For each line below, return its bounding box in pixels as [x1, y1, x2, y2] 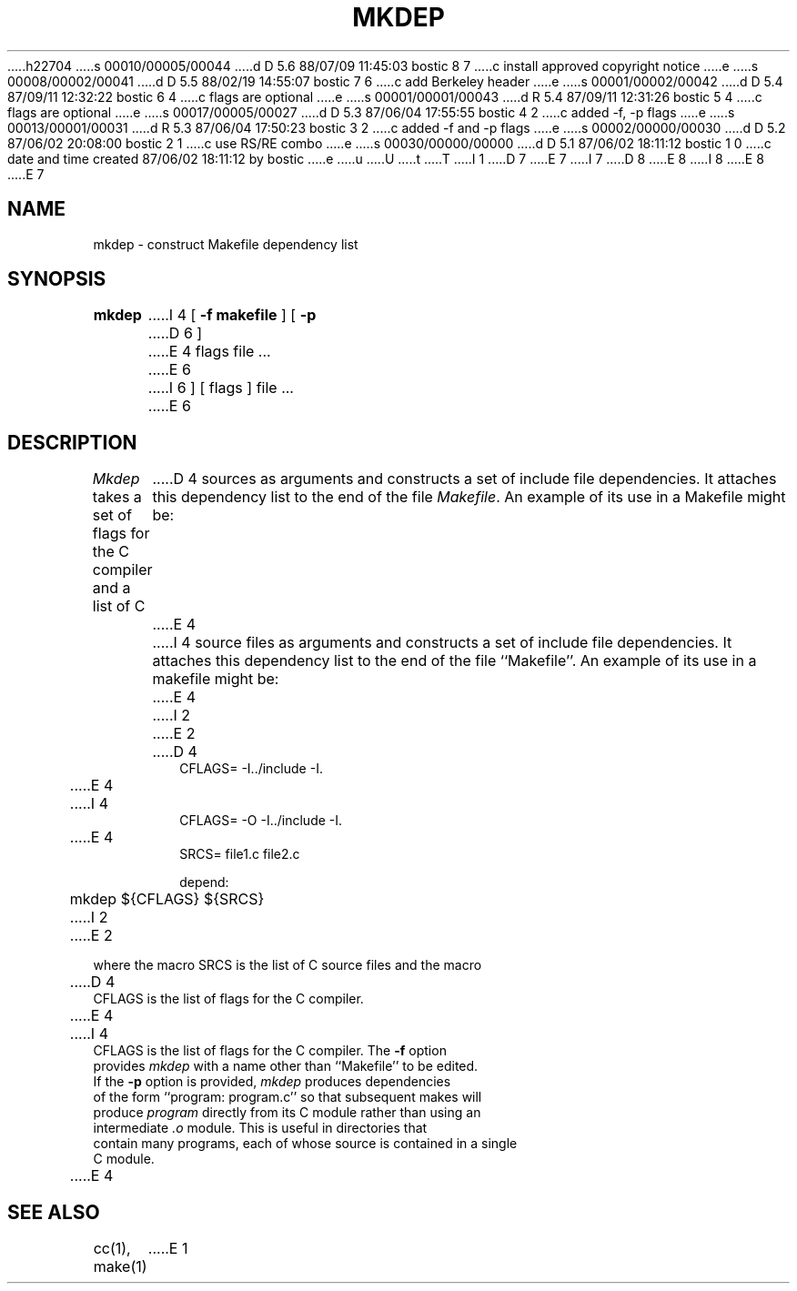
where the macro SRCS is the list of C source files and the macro [93, 957, 482, 973]
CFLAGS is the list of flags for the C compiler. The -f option [93, 1043, 447, 1059]
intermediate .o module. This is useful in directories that [93, 1120, 428, 1136]
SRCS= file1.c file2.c [179, 846, 300, 862]
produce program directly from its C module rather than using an [93, 1104, 481, 1121]
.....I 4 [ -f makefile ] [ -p [147, 306, 317, 325]
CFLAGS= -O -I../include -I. [179, 812, 343, 829]
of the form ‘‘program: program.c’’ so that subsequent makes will [93, 1089, 482, 1105]
